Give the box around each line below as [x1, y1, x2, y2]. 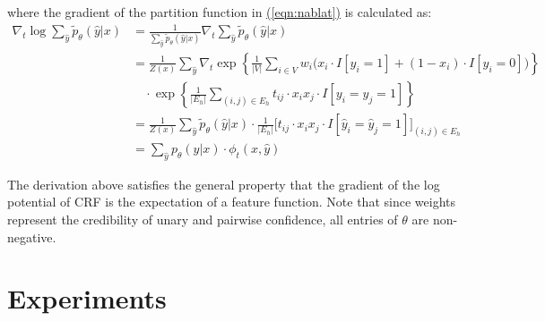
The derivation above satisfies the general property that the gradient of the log [7, 174, 440, 193]
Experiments [7, 280, 167, 317]
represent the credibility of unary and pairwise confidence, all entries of [7, 209, 398, 228]
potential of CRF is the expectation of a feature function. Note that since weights [7, 192, 455, 211]
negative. [7, 227, 56, 246]
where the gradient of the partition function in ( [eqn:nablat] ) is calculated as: [7, 3, 432, 21]
